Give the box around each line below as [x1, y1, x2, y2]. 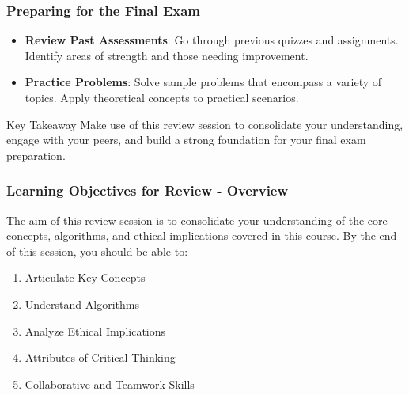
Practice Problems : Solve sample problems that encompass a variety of [25, 74, 382, 90]
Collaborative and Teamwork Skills [25, 375, 195, 392]
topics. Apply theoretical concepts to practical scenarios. [25, 89, 299, 105]
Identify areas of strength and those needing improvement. [25, 47, 309, 63]
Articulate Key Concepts [25, 269, 146, 286]
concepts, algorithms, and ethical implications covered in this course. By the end [6, 227, 397, 244]
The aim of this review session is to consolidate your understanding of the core [6, 211, 388, 228]
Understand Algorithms [25, 295, 139, 312]
